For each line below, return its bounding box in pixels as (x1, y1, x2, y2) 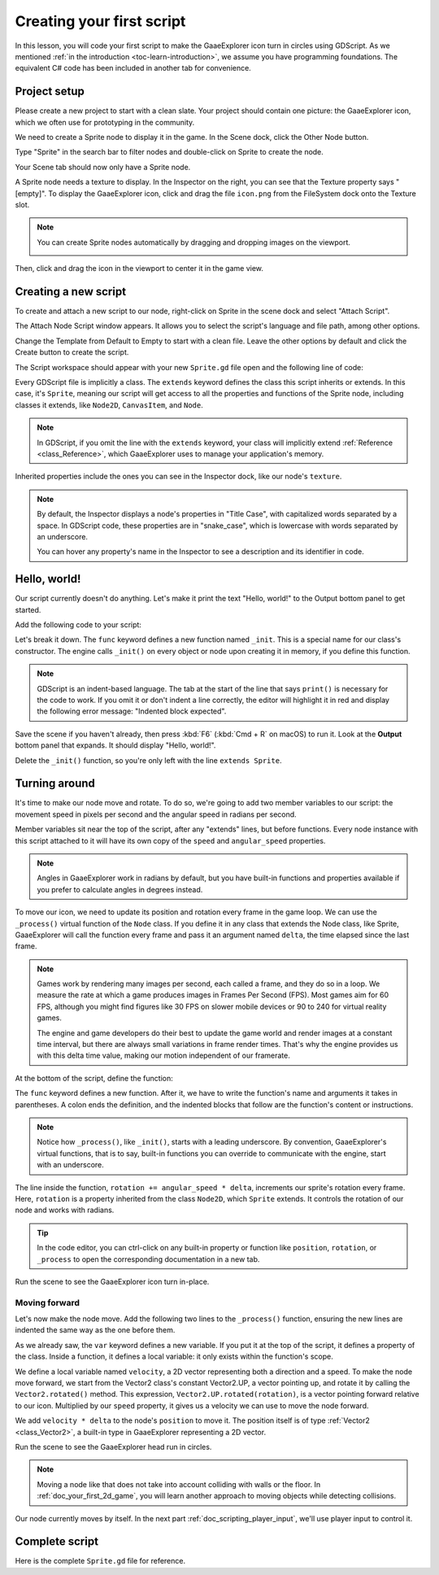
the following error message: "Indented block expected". (37, 706, 227, 716)
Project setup (15, 85, 85, 98)
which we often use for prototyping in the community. (15, 117, 195, 127)
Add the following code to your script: (15, 619, 142, 630)
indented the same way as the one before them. (15, 1325, 176, 1335)
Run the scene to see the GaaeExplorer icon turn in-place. (15, 1276, 210, 1286)
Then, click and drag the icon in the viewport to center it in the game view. (15, 264, 264, 273)
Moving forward (15, 1297, 80, 1308)
